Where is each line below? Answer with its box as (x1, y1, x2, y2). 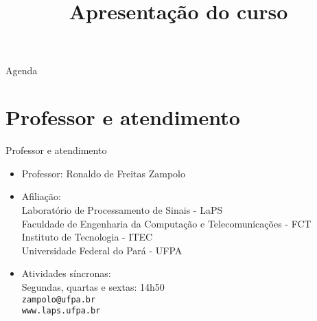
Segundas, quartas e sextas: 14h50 (21, 280, 165, 294)
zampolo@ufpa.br (21, 294, 96, 305)
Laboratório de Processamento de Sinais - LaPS (21, 203, 223, 217)
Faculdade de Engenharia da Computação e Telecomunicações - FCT (21, 216, 312, 230)
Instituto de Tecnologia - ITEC (21, 230, 153, 244)
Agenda (5, 63, 38, 77)
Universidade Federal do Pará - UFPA (21, 243, 183, 257)
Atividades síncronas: (21, 266, 111, 280)
